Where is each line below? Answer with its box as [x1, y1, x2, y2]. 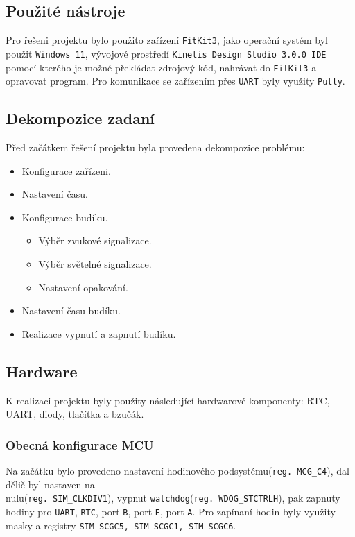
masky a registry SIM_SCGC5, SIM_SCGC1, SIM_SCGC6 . [6, 518, 236, 532]
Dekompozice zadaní [6, 108, 155, 129]
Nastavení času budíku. [21, 303, 121, 318]
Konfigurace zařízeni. [21, 163, 111, 178]
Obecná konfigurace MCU [6, 436, 154, 453]
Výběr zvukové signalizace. [38, 233, 152, 248]
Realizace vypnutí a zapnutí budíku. [21, 326, 176, 341]
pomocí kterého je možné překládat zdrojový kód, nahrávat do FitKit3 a [6, 60, 317, 74]
